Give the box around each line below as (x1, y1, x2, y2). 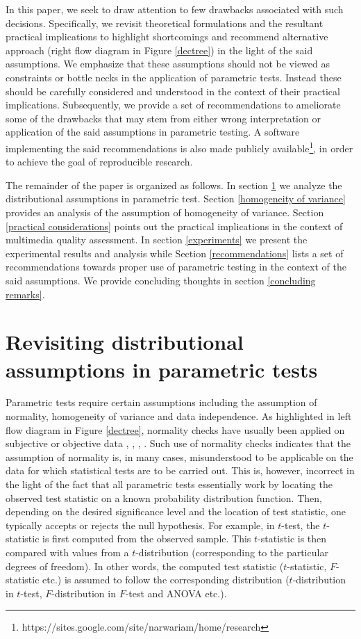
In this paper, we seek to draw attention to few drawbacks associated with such (6, 2, 344, 16)
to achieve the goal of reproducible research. (6, 154, 193, 169)
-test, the (281, 517, 320, 532)
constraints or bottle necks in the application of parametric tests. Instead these (6, 70, 342, 84)
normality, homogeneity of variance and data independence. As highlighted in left (6, 409, 352, 423)
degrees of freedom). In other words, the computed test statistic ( (6, 558, 284, 573)
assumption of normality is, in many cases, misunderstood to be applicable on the (6, 449, 353, 464)
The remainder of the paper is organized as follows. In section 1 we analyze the (6, 177, 342, 192)
